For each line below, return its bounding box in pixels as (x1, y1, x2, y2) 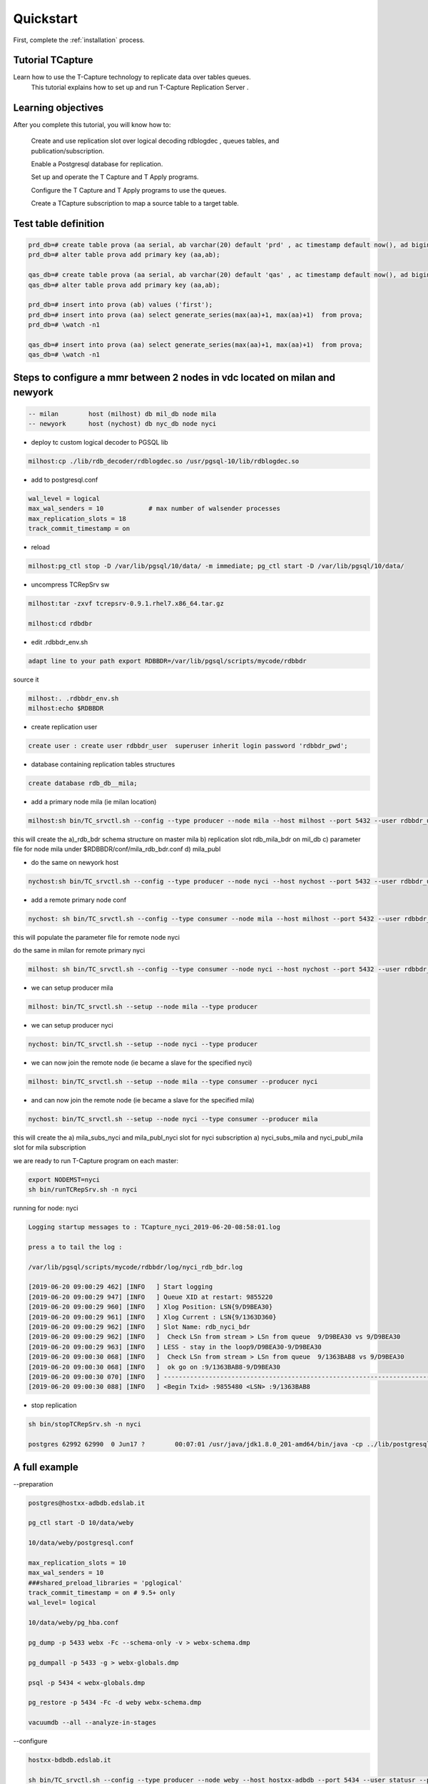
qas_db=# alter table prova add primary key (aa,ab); (28, 280, 220, 289)
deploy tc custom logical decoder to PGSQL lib (31, 437, 168, 446)
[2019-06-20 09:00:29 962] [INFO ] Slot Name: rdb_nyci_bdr (28, 1323, 250, 1331)
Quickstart (13, 11, 78, 26)
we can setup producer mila (31, 983, 113, 992)
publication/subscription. (31, 146, 105, 155)
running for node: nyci (13, 1204, 78, 1212)
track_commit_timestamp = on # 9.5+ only (28, 1588, 175, 1597)
